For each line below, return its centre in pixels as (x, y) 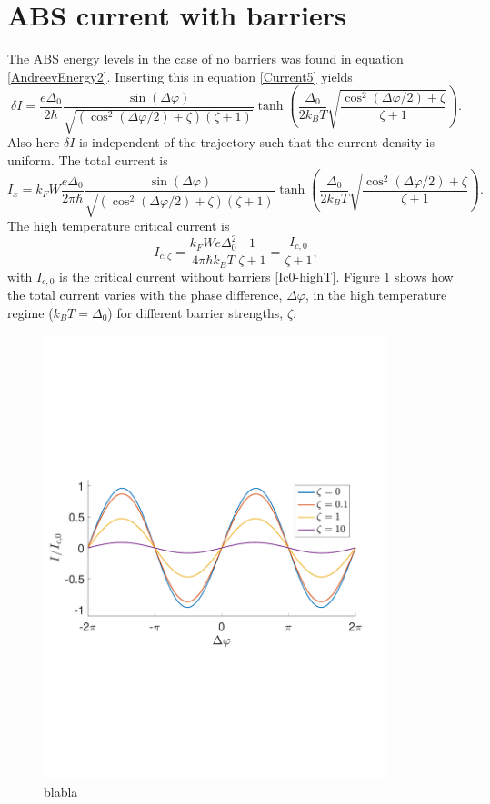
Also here (34, 142)
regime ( (30, 312)
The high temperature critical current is (119, 226)
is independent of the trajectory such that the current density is (256, 142)
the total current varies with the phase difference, (145, 295)
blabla (61, 792)
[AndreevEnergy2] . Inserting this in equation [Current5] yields (180, 76)
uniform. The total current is (88, 159)
